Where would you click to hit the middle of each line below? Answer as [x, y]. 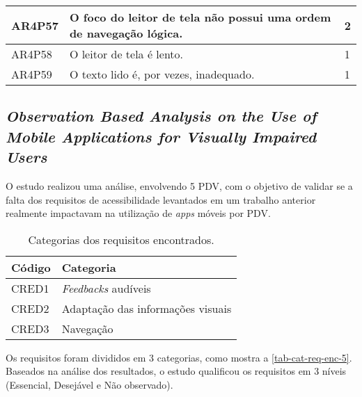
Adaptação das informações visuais [147, 308]
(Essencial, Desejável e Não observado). [89, 384]
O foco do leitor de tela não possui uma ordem [200, 17]
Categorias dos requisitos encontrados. [121, 239]
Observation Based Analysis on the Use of [161, 116]
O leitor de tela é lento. [126, 54]
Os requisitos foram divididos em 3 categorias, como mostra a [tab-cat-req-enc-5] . [179, 357]
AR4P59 [32, 74]
